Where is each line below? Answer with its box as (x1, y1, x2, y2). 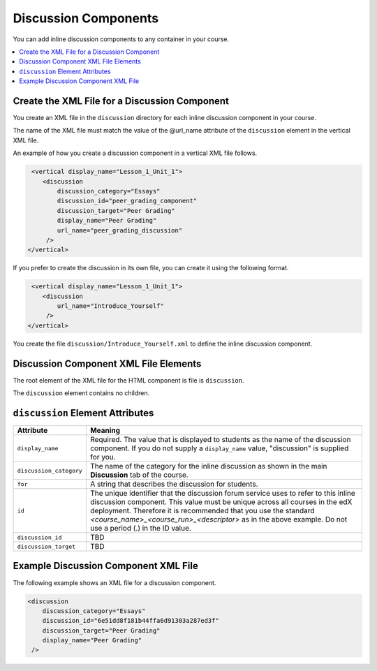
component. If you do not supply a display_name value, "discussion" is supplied (89, 443, 349, 453)
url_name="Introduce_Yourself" (57, 302, 164, 310)
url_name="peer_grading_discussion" (57, 226, 183, 234)
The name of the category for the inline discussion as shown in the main (89, 462, 327, 471)
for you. (89, 452, 116, 462)
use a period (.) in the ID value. (89, 524, 191, 533)
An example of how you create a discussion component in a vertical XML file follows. (13, 149, 258, 157)
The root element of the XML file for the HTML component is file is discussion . (13, 376, 244, 384)
